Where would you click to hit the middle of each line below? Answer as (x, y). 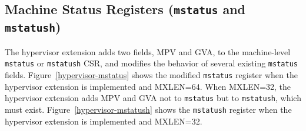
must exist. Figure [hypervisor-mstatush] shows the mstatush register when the (148, 109)
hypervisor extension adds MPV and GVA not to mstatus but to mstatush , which (153, 98)
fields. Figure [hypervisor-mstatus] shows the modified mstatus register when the (151, 75)
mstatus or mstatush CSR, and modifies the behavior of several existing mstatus (151, 63)
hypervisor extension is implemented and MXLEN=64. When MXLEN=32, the (148, 86)
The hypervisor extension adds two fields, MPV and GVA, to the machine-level (148, 51)
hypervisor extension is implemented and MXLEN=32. (104, 121)
